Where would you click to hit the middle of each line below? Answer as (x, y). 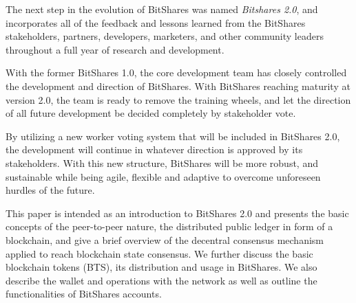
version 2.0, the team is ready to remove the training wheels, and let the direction (178, 99)
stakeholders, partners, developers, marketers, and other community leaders (165, 36)
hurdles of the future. (50, 190)
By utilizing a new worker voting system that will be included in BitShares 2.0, (173, 136)
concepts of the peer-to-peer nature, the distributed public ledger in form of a (169, 226)
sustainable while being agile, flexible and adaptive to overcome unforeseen (163, 176)
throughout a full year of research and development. (115, 49)
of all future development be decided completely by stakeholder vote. (151, 113)
